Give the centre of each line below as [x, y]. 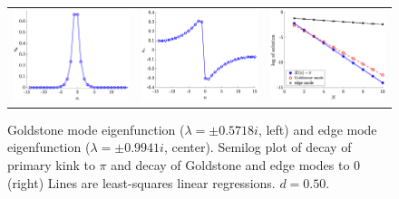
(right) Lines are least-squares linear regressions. [141, 182]
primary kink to [51, 165]
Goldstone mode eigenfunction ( [96, 129]
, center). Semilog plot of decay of [258, 147]
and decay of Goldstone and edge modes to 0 [236, 165]
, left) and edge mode [317, 129]
